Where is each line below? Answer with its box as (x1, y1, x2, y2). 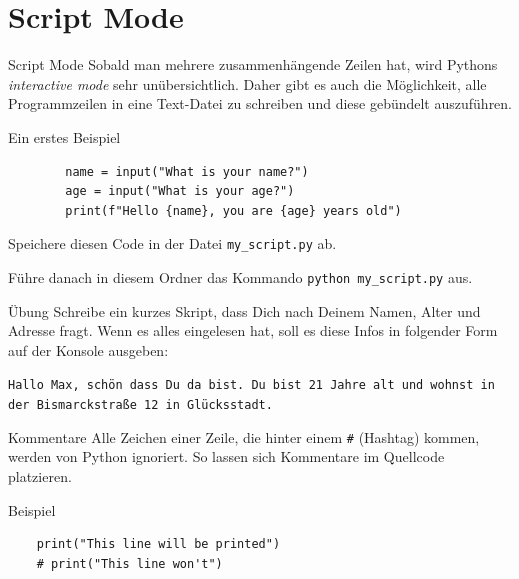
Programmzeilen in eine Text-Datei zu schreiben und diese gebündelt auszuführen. (8, 93, 513, 114)
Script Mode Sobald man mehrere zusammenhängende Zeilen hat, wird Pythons (8, 54, 498, 75)
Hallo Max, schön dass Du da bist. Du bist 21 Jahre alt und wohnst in (8, 378, 495, 393)
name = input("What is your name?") (65, 164, 309, 179)
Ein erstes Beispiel (8, 126, 121, 147)
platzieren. (8, 465, 72, 486)
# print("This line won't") (36, 556, 223, 571)
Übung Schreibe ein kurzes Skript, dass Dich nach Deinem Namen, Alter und (8, 300, 481, 321)
